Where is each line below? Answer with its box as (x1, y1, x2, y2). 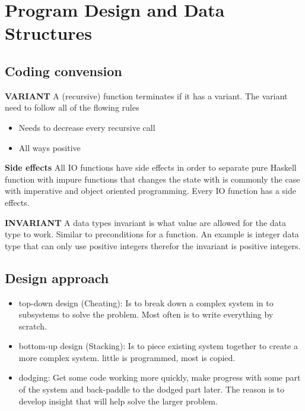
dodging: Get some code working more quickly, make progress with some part (18, 371, 301, 384)
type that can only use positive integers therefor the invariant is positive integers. (5, 239, 301, 252)
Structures (5, 21, 93, 45)
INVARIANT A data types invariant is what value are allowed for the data (5, 216, 287, 228)
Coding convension (5, 61, 122, 80)
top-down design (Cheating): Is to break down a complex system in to (18, 296, 274, 309)
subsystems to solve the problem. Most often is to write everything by (18, 308, 274, 321)
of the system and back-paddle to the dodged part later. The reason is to (18, 383, 285, 396)
